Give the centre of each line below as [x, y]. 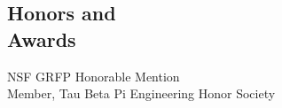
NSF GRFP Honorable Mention [94, 76]
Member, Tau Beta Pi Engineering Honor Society [141, 93]
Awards [42, 39]
